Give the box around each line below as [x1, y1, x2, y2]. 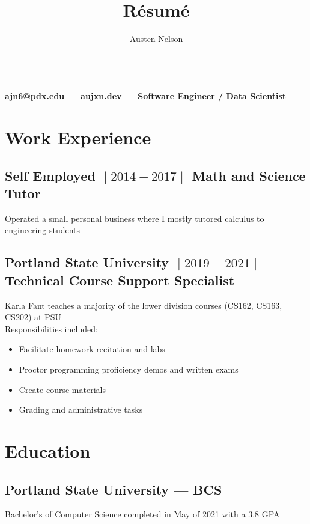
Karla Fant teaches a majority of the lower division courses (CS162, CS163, [5, 299, 282, 311]
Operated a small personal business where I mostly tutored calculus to [5, 212, 264, 224]
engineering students [5, 224, 81, 236]
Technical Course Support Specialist [5, 270, 235, 289]
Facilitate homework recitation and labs [19, 343, 165, 355]
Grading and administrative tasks [19, 403, 143, 416]
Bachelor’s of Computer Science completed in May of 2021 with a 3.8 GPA [5, 508, 280, 520]
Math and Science [192, 166, 306, 184]
